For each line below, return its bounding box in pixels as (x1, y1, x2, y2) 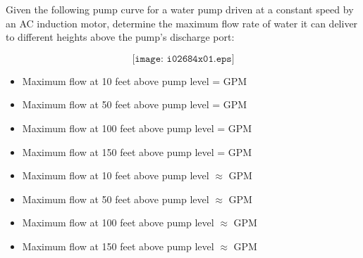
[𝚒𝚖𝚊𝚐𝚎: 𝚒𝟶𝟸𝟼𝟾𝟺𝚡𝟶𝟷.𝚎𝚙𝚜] (132, 53, 235, 64)
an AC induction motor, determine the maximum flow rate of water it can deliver (6, 15, 358, 30)
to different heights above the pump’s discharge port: (6, 30, 235, 44)
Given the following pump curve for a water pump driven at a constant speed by (6, 2, 354, 16)
